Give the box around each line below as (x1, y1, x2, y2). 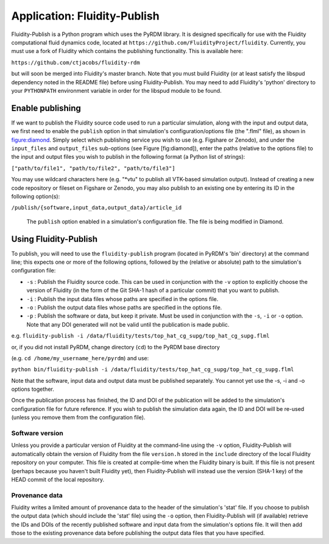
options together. (11, 385, 54, 393)
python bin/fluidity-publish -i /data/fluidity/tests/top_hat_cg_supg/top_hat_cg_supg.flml (11, 366, 294, 373)
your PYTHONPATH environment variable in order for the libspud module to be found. (11, 87, 222, 94)
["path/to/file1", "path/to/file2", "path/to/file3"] (11, 165, 175, 172)
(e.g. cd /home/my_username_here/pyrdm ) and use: (11, 354, 149, 361)
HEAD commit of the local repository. (11, 476, 105, 483)
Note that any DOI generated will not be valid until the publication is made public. (26, 321, 230, 328)
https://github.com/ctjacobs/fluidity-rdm (11, 59, 140, 66)
